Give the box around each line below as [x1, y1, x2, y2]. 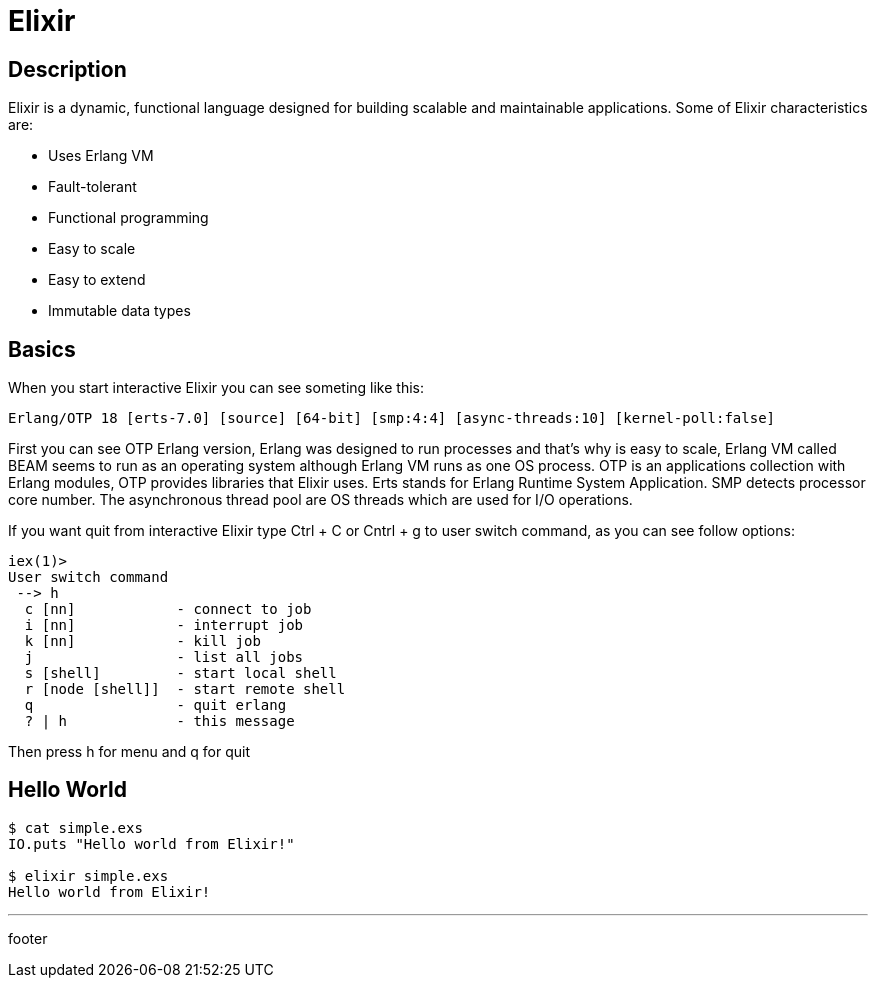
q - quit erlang [24, 697, 287, 714]
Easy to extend [48, 271, 146, 289]
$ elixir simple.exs [8, 867, 169, 884]
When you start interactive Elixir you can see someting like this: [8, 379, 425, 397]
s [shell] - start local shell [24, 665, 337, 682]
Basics [8, 336, 76, 362]
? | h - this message [24, 713, 295, 730]
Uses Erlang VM [48, 147, 154, 165]
